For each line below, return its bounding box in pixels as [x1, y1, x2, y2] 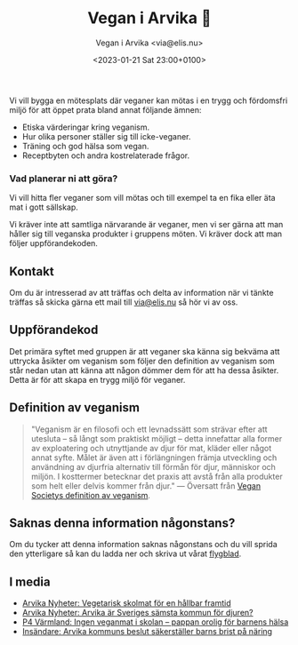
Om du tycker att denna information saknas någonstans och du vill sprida [9, 539, 278, 550]
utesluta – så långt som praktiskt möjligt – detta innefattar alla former [30, 433, 283, 443]
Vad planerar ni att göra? [9, 172, 118, 185]
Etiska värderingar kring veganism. [21, 122, 150, 132]
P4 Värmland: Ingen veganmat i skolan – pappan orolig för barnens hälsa [21, 617, 289, 627]
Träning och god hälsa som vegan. [21, 140, 149, 151]
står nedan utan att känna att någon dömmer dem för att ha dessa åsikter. [9, 364, 279, 376]
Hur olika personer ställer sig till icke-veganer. [21, 131, 191, 141]
